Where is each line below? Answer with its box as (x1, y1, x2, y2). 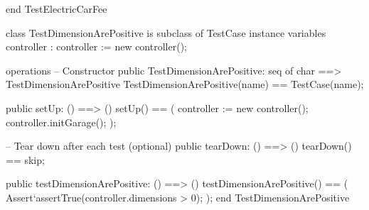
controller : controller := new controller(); (6, 39, 187, 54)
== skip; (6, 152, 45, 167)
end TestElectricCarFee (6, 1, 107, 16)
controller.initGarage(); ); (6, 114, 117, 129)
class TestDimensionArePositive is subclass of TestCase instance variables (6, 25, 326, 40)
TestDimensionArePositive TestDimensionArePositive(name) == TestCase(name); (6, 77, 364, 92)
